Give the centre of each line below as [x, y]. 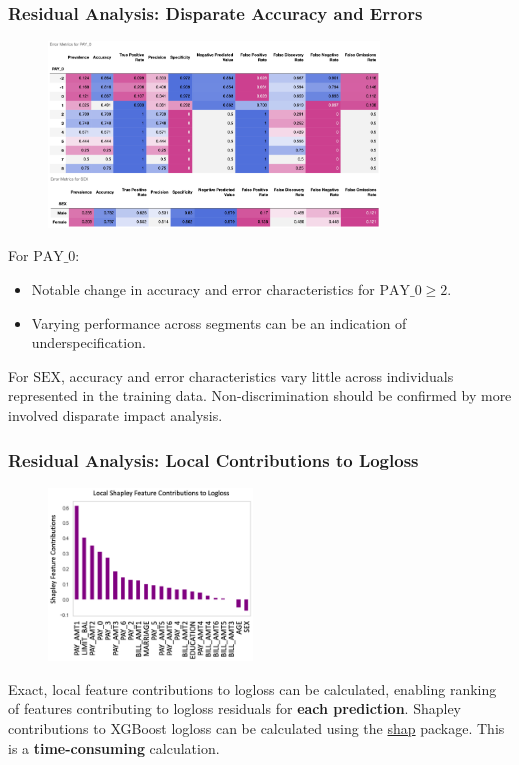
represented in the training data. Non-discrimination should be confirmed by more [260, 395]
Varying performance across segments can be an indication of [219, 322]
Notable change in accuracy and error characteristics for [203, 289]
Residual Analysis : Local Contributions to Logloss [213, 459]
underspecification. [88, 342]
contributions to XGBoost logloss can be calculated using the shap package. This [256, 727]
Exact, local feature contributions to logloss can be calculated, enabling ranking [252, 688]
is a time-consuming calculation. [114, 747]
